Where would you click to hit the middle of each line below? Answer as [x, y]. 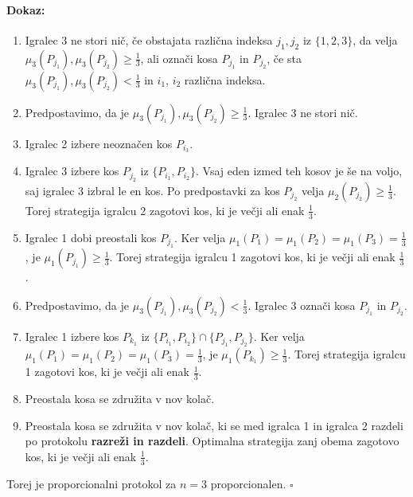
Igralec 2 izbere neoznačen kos [99, 143]
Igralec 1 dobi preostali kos [91, 237]
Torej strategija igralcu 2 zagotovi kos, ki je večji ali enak [165, 210]
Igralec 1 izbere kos [72, 336]
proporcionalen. [248, 483]
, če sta [284, 58]
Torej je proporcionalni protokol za [92, 483]
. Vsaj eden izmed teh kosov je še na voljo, [299, 171]
